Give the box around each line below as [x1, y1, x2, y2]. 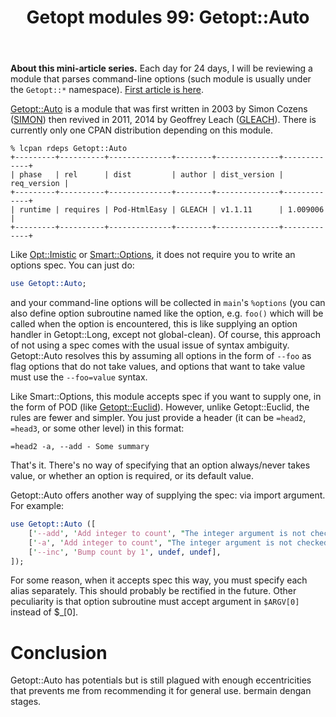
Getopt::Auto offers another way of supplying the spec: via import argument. [10, 489, 326, 501]
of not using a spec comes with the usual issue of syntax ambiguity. [10, 339, 290, 351]
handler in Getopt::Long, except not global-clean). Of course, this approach [10, 329, 322, 341]
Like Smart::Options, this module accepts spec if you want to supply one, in [10, 391, 322, 403]
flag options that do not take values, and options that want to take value [10, 361, 306, 373]
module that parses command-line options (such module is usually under [10, 73, 312, 85]
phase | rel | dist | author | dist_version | [19, 170, 284, 180]
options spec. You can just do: [10, 259, 135, 271]
